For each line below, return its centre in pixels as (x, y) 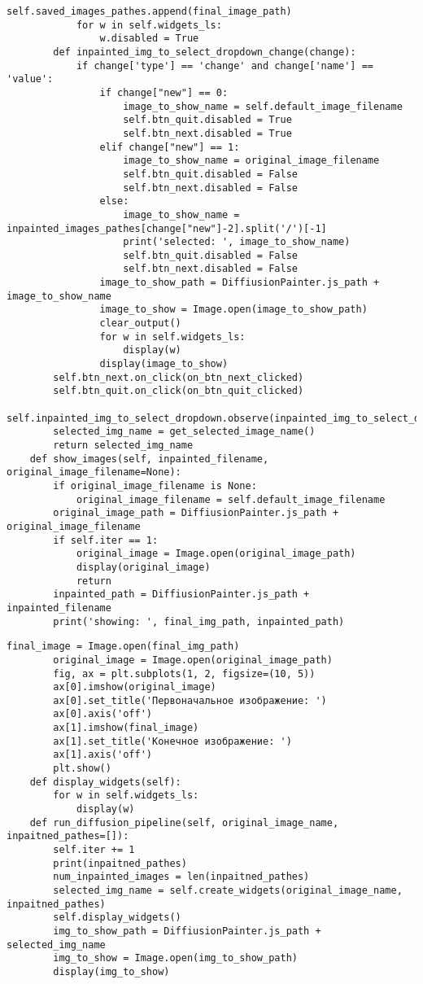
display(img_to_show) (111, 971)
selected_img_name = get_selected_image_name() (184, 432)
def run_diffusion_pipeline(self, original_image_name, (184, 822)
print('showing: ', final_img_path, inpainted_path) (199, 621)
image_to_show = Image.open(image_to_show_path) (233, 310)
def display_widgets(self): (105, 782)
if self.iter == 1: (106, 540)
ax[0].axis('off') (102, 714)
